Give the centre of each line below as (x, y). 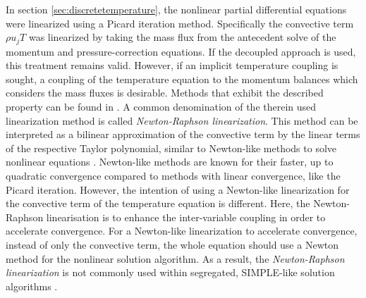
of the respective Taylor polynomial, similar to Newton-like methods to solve (171, 148)
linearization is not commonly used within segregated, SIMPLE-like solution (170, 272)
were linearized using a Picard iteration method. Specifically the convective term (180, 23)
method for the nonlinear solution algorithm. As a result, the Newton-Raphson (175, 258)
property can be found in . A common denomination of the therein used (161, 107)
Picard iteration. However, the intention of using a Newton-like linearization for (178, 189)
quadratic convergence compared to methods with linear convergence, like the (173, 175)
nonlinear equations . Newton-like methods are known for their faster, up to (170, 162)
